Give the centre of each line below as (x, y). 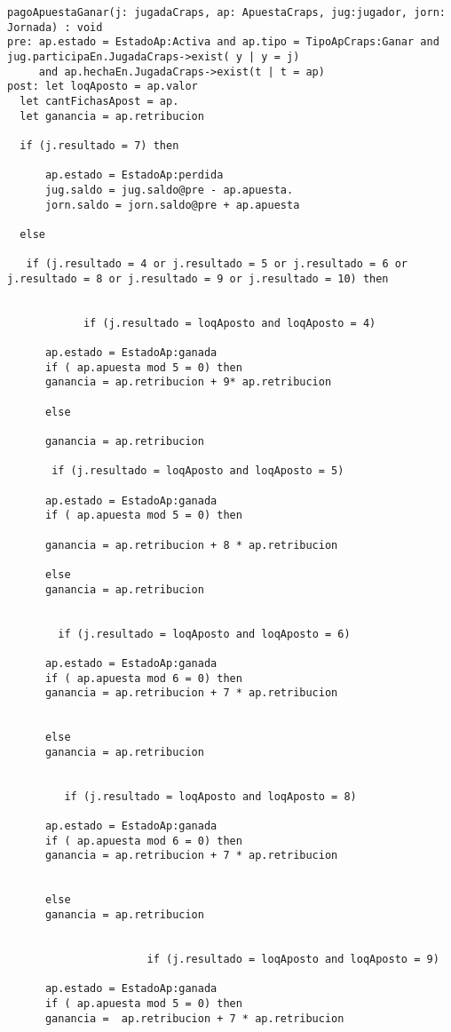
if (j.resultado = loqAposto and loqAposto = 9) (293, 959)
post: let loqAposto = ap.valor (103, 87)
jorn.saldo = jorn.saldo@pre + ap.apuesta (172, 205)
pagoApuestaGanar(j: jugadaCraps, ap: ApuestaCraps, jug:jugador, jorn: (226, 12)
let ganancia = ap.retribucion (112, 116)
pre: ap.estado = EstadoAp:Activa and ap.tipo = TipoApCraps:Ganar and (223, 42)
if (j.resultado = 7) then (99, 145)
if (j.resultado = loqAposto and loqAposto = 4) (229, 323)
